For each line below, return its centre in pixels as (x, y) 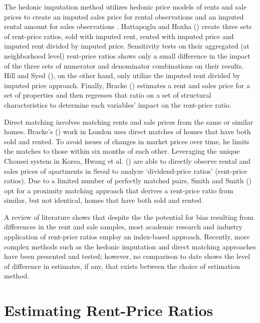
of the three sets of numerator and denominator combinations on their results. (124, 65)
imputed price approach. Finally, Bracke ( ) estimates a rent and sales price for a (127, 85)
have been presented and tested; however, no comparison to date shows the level (127, 256)
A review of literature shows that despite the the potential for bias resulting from (129, 217)
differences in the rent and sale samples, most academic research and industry (123, 227)
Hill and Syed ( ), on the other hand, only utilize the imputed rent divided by (122, 75)
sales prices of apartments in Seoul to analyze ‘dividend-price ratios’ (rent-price (126, 171)
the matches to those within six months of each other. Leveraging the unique (122, 151)
